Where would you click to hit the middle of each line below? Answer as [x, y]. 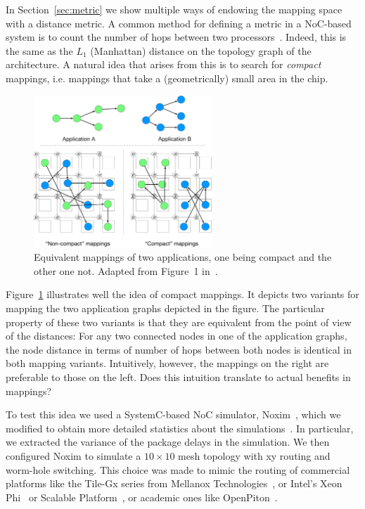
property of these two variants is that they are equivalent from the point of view [179, 322]
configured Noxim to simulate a [73, 456]
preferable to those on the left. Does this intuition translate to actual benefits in [178, 377]
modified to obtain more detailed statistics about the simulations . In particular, [180, 428]
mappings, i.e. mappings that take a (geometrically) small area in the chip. [167, 78]
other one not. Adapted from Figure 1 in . [126, 270]
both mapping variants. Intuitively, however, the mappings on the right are [167, 363]
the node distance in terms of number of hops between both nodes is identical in [179, 349]
